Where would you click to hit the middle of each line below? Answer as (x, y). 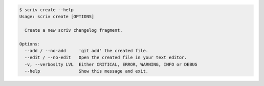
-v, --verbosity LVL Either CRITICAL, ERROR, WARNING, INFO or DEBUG (111, 64)
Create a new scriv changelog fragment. (74, 30)
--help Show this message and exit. (87, 71)
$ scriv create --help (46, 10)
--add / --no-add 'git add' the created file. (87, 51)
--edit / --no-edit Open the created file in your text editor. (106, 58)
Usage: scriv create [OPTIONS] (57, 16)
